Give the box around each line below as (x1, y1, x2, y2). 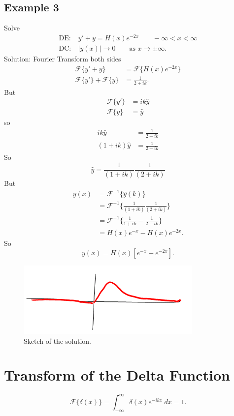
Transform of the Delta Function (4, 365, 230, 385)
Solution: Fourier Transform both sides (4, 53, 121, 63)
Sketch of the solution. (24, 336, 91, 346)
